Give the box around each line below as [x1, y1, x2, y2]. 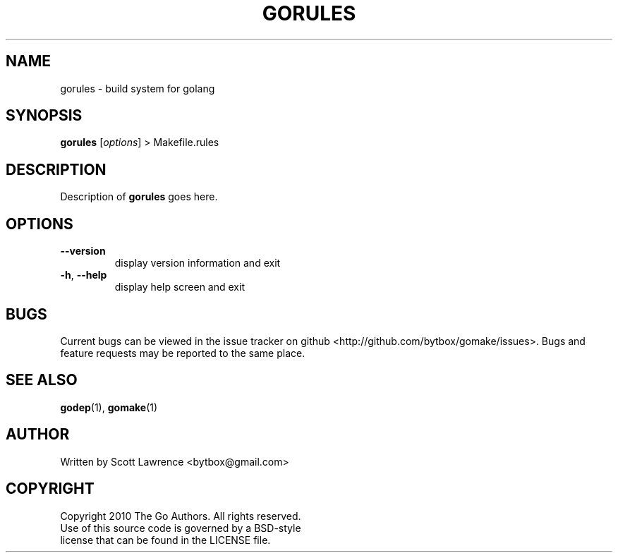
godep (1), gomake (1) [60, 401, 158, 413]
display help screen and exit [114, 281, 245, 293]
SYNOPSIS [6, 107, 83, 125]
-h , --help [60, 269, 107, 281]
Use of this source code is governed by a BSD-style [60, 521, 301, 534]
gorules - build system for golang [60, 82, 215, 95]
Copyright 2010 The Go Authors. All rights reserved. [60, 509, 301, 522]
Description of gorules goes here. [60, 190, 218, 203]
